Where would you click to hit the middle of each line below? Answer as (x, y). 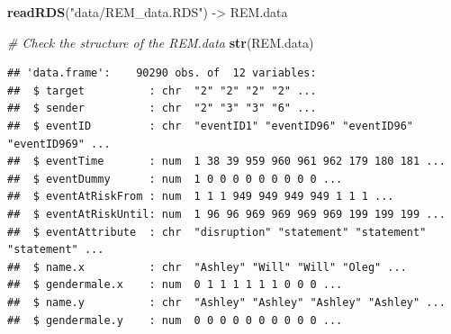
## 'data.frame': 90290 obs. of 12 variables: (162, 73)
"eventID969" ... (59, 144)
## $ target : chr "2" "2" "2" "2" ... (162, 90)
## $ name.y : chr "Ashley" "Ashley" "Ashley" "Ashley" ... (226, 302)
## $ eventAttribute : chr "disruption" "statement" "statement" (217, 232)
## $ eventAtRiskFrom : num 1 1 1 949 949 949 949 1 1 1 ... (201, 197)
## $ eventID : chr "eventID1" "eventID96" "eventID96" (211, 126)
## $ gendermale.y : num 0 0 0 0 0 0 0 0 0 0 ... (175, 320)
